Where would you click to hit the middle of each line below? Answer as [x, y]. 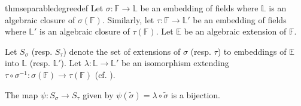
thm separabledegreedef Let [54, 8]
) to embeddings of [252, 51]
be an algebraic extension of [235, 31]
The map [22, 94]
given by [98, 94]
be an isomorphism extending [175, 63]
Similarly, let [131, 19]
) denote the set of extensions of [122, 51]
